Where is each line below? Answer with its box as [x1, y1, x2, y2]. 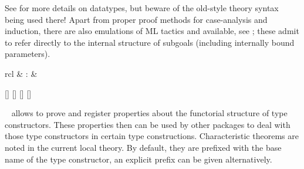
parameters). [5, 48, 50, 60]
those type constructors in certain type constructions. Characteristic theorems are [5, 130, 299, 142]
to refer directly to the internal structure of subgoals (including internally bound [5, 36, 295, 48]
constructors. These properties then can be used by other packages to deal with [5, 118, 291, 130]
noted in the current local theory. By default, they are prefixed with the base [5, 141, 282, 153]
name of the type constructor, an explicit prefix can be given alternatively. [5, 153, 272, 165]
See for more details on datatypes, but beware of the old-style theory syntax [5, 2, 279, 13]
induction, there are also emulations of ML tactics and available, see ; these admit [5, 25, 299, 37]
